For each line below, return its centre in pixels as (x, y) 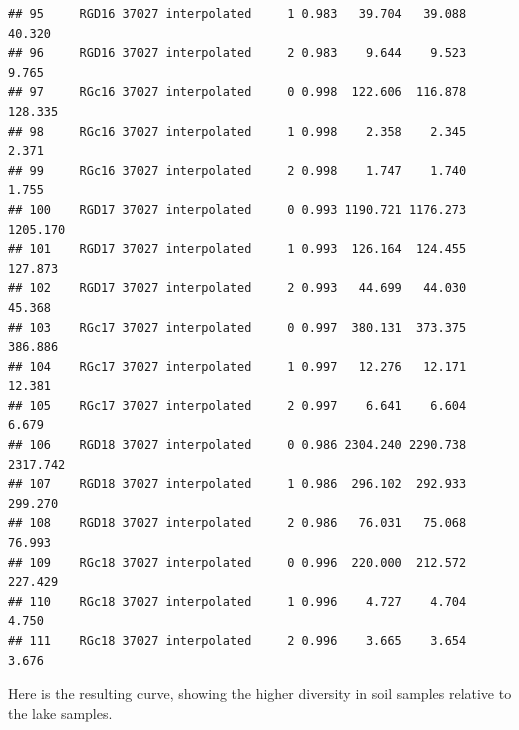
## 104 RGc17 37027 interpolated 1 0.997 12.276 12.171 (237, 366)
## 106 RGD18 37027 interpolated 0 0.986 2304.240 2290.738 (237, 445)
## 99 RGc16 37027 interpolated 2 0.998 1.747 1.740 (237, 170)
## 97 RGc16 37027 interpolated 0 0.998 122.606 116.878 (237, 92)
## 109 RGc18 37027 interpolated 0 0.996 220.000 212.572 (237, 562)
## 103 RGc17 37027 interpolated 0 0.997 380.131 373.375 (237, 327)
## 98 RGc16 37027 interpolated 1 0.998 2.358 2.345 (237, 131)
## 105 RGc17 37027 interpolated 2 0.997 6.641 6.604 (237, 405)
